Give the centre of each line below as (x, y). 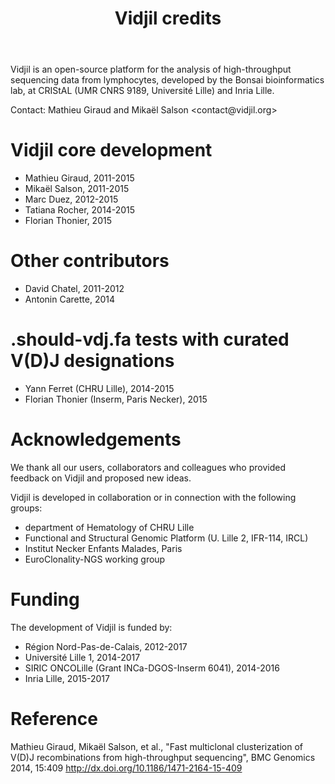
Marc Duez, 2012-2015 (71, 199)
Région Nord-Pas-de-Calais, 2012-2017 (106, 646)
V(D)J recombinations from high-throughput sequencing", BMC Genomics (163, 757)
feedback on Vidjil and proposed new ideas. (101, 478)
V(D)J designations (92, 361)
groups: (26, 508)
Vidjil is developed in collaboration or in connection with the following (153, 497)
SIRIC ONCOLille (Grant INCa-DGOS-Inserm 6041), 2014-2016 (152, 668)
